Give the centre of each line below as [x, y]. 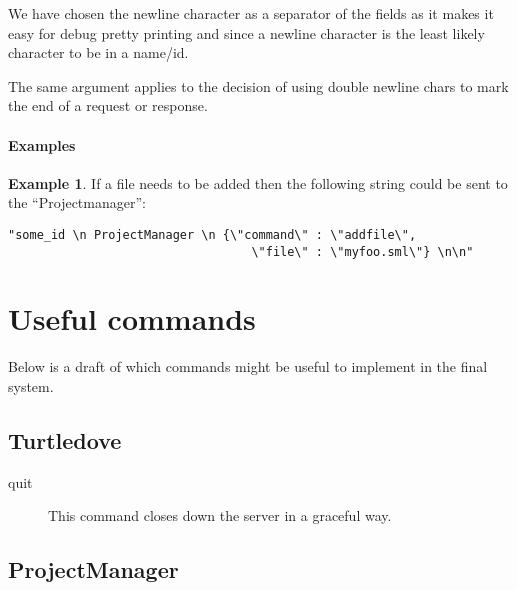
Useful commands [132, 318]
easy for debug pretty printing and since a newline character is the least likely [246, 32]
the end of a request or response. [108, 105]
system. [31, 385]
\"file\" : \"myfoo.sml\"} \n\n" [362, 251]
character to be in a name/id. [98, 52]
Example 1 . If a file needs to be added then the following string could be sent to [258, 182]
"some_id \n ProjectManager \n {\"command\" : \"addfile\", [212, 234]
